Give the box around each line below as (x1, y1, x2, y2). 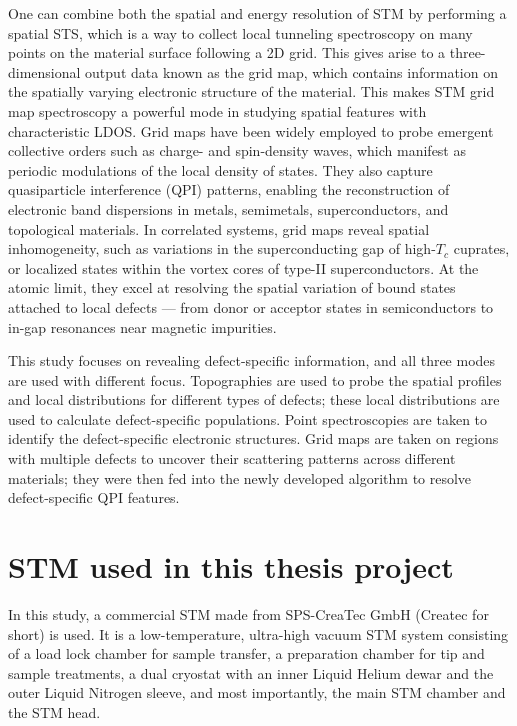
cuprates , (453, 238, 510, 259)
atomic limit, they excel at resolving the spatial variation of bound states (8, 277, 456, 298)
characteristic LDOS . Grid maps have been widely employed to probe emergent (8, 120, 494, 141)
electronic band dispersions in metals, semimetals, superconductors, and (8, 198, 449, 219)
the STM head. (8, 701, 101, 722)
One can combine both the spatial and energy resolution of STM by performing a (8, 3, 507, 23)
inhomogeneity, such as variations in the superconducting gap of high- (8, 238, 436, 259)
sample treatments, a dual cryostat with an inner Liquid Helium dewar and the (8, 662, 494, 683)
